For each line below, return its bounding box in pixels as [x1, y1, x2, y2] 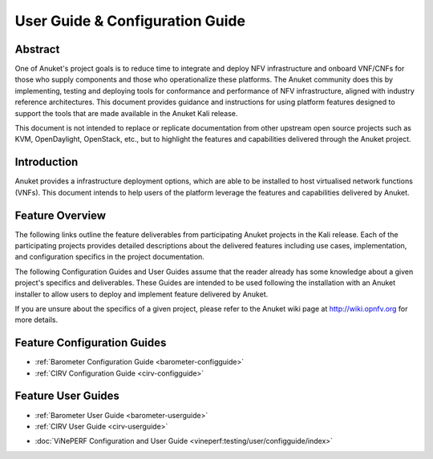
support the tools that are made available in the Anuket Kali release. [14, 108, 238, 118]
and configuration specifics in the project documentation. [14, 252, 204, 262]
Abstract [14, 42, 60, 56]
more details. [14, 315, 59, 324]
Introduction [14, 155, 79, 169]
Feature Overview [14, 208, 107, 222]
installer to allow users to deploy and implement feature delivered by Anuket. [14, 289, 269, 299]
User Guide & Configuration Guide [14, 12, 246, 30]
